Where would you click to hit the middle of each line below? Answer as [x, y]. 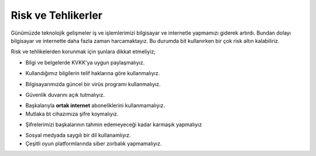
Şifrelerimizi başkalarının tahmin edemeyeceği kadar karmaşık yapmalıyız [114, 125]
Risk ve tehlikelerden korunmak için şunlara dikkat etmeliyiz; [83, 52]
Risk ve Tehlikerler [56, 15]
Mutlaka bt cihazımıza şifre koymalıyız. [72, 114]
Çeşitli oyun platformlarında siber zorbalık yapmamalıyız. [94, 143]
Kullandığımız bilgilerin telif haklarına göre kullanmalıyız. [93, 73]
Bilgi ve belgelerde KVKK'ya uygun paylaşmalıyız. [85, 62]
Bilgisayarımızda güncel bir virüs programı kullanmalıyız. [93, 84]
